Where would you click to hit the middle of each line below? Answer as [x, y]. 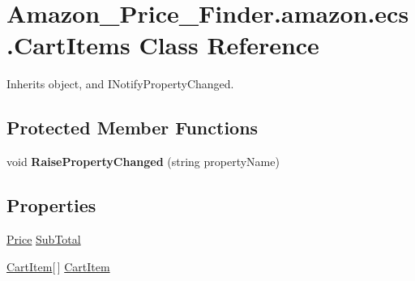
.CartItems [68, 45]
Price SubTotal [44, 238]
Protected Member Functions [133, 128]
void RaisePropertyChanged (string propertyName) [143, 162]
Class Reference [229, 45]
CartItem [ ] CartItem [58, 266]
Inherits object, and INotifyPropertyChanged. [120, 84]
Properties [51, 205]
